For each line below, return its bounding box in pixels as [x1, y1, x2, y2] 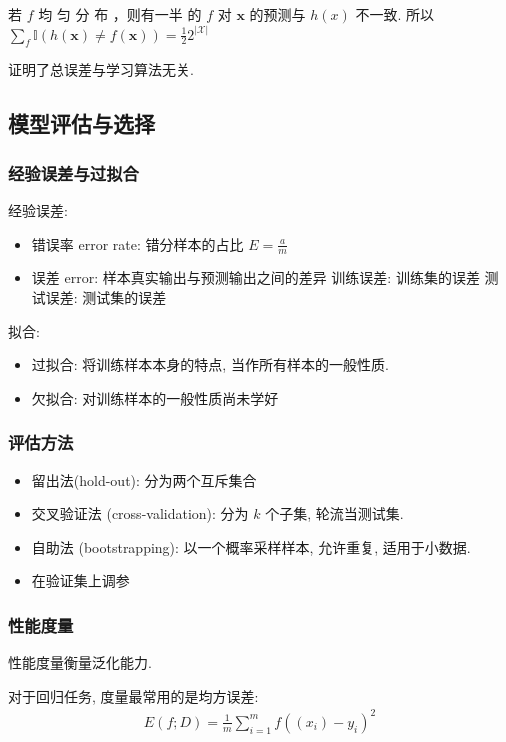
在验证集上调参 [31, 570, 130, 591]
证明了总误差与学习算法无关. [8, 59, 194, 80]
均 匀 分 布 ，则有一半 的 [38, 4, 202, 24]
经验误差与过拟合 [8, 160, 139, 185]
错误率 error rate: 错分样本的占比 [31, 233, 244, 254]
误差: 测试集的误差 [45, 287, 167, 307]
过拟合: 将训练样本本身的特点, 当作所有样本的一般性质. [31, 354, 389, 375]
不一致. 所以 [355, 4, 434, 24]
